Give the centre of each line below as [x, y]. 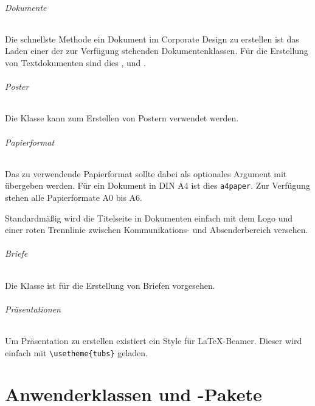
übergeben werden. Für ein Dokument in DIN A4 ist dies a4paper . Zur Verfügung [157, 185]
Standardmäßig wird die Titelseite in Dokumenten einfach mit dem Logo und [149, 218]
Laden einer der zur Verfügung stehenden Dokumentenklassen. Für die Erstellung [157, 51]
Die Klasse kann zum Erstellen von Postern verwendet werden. [122, 118]
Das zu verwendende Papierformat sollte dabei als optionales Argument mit [146, 173]
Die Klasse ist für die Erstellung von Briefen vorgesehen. [110, 285]
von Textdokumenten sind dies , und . [75, 62]
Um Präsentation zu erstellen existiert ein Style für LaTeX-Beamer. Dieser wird [154, 340]
